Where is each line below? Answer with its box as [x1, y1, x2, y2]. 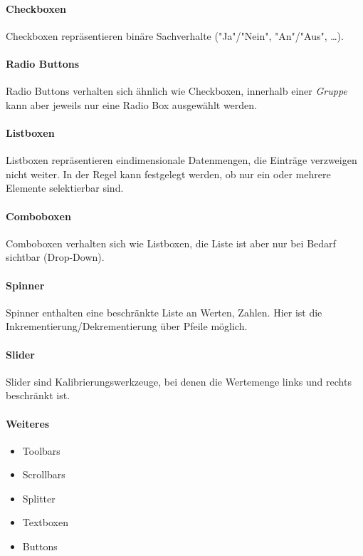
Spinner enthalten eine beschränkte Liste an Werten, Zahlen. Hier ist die [6, 304, 322, 319]
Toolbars [22, 443, 60, 458]
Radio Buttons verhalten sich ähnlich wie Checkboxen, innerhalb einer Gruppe [6, 83, 347, 98]
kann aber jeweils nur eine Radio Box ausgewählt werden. [6, 97, 257, 112]
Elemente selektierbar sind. [6, 180, 124, 195]
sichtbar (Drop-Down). [6, 249, 105, 264]
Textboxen [22, 515, 68, 530]
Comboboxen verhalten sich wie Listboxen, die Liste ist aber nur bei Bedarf [6, 235, 336, 250]
